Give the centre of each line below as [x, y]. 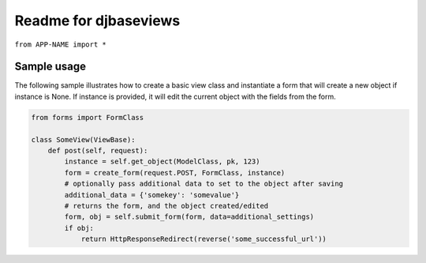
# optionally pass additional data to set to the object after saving [204, 184]
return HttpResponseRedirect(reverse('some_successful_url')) [204, 239]
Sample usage [50, 67]
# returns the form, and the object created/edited [166, 206]
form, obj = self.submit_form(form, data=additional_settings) [189, 217]
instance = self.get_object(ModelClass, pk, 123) [162, 162]
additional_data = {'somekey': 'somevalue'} [152, 195]
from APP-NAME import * [60, 44]
